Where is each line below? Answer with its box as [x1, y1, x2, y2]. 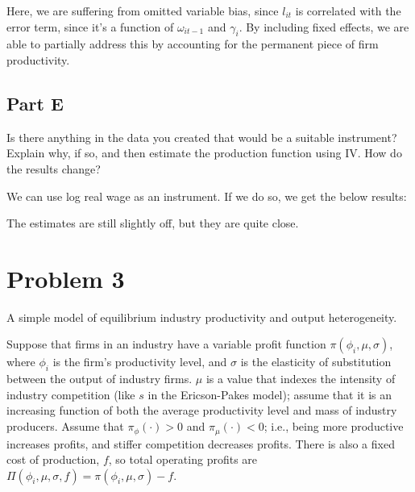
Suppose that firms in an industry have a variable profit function [6, 336, 326, 352]
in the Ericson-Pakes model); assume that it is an [147, 386, 392, 402]
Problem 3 [6, 261, 125, 294]
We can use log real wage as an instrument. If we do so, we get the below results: [6, 187, 407, 204]
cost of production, [6, 451, 100, 468]
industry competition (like [6, 386, 135, 402]
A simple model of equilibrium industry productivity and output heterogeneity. [6, 308, 397, 325]
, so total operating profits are [108, 451, 258, 468]
